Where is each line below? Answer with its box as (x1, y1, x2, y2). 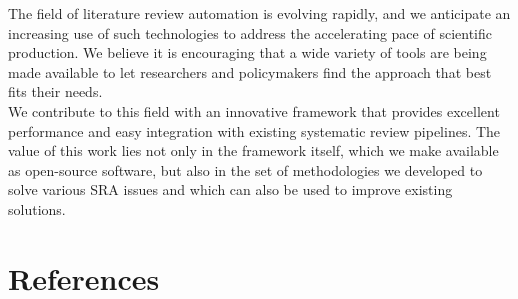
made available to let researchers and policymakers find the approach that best (8, 61, 492, 82)
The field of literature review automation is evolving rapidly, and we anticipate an (8, 3, 511, 23)
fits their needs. (8, 81, 103, 102)
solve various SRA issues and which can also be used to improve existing (8, 179, 453, 200)
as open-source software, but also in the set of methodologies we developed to (8, 159, 483, 180)
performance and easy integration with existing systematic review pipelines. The (8, 120, 501, 141)
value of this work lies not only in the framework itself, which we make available (8, 140, 499, 161)
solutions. (8, 198, 66, 219)
